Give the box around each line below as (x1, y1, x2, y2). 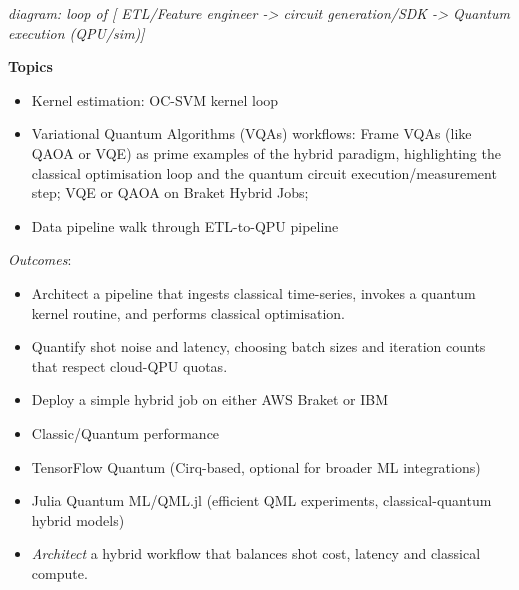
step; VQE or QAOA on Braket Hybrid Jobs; (31, 182, 309, 203)
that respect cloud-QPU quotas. (31, 355, 228, 376)
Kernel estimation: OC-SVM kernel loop (31, 89, 279, 110)
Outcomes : (8, 249, 72, 270)
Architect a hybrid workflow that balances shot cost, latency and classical (31, 543, 481, 564)
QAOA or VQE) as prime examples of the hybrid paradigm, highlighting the (31, 142, 501, 163)
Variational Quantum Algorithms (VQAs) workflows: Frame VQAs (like (31, 123, 472, 144)
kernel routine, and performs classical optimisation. (31, 302, 345, 323)
